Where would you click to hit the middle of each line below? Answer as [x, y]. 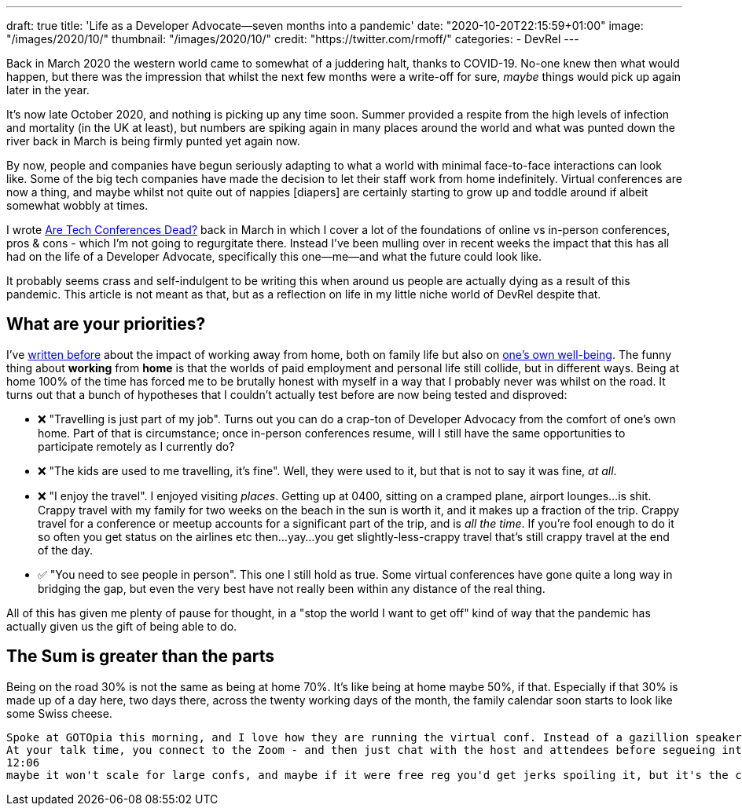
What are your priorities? [106, 324]
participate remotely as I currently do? [136, 446]
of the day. [65, 550]
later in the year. [48, 90]
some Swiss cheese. [59, 713]
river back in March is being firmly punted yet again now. [153, 141]
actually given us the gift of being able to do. [122, 626]
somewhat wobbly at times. [77, 205]
